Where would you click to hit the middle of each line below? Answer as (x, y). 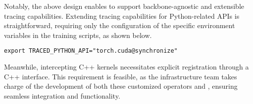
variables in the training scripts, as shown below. (78, 35)
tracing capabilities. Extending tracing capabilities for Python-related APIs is (122, 16)
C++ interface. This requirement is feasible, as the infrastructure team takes (121, 76)
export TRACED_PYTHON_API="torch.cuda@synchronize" (91, 51)
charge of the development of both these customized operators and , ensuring (121, 86)
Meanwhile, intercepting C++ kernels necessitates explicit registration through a (126, 67)
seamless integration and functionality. (62, 95)
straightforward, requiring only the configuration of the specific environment (120, 25)
